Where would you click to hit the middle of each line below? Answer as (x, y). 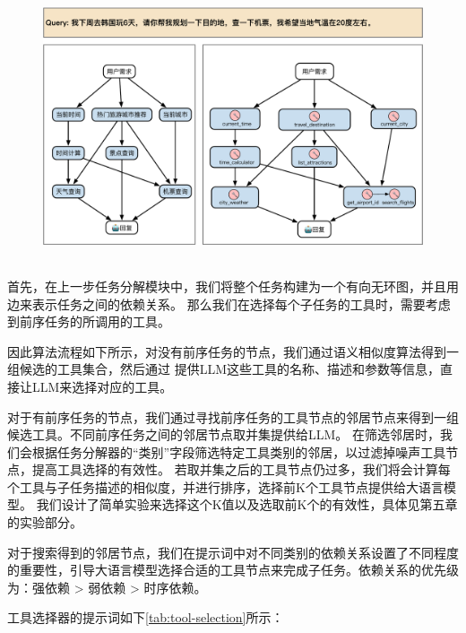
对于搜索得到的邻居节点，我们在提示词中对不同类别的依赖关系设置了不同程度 (233, 552)
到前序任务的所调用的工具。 (89, 321)
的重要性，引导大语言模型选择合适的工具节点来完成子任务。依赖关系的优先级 (233, 570)
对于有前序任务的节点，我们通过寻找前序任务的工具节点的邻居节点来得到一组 (233, 416)
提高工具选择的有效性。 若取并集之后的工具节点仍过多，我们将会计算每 (241, 469)
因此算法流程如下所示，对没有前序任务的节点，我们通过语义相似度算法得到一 (233, 351)
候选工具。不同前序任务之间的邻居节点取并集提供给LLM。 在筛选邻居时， (224, 434)
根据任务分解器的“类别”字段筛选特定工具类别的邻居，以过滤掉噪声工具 (239, 451)
